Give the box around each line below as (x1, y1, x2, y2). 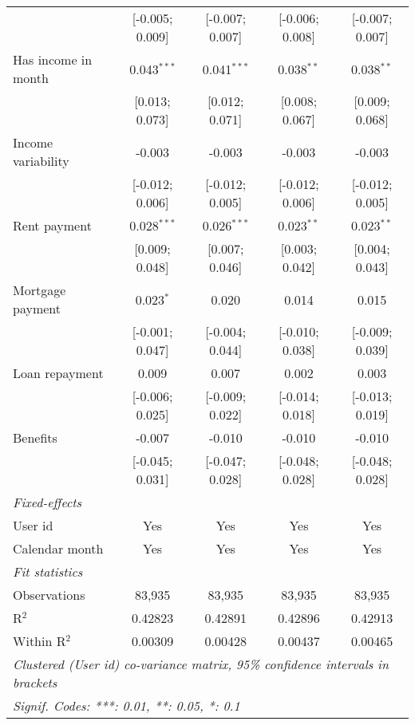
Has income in (13, 50, 93, 69)
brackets (13, 673, 57, 692)
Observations (13, 585, 85, 604)
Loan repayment (13, 364, 104, 382)
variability (13, 152, 69, 170)
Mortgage (13, 281, 66, 299)
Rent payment (13, 216, 92, 234)
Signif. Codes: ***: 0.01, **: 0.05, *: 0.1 (13, 696, 240, 715)
